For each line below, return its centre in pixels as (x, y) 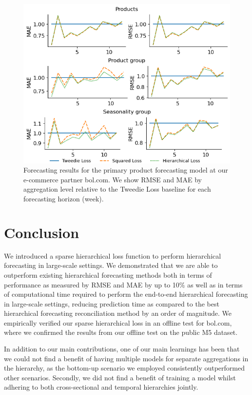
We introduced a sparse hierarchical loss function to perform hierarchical (113, 255)
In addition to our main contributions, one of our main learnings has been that (122, 349)
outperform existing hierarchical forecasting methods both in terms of (108, 274)
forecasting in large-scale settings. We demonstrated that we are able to (111, 265)
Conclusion (42, 232)
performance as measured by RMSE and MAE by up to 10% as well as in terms (123, 284)
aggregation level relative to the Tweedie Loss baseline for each (117, 189)
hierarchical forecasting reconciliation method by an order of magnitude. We (118, 313)
